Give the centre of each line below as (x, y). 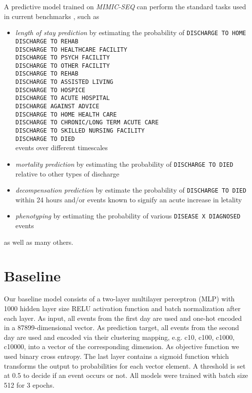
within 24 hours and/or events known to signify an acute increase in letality (129, 199)
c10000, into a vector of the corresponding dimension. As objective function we (122, 346)
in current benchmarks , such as (52, 16)
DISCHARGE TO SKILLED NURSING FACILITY (80, 131)
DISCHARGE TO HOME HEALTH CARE (66, 114)
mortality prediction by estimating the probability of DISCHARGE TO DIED (124, 164)
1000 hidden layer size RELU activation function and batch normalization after (122, 308)
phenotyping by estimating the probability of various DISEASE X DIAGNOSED (128, 216)
